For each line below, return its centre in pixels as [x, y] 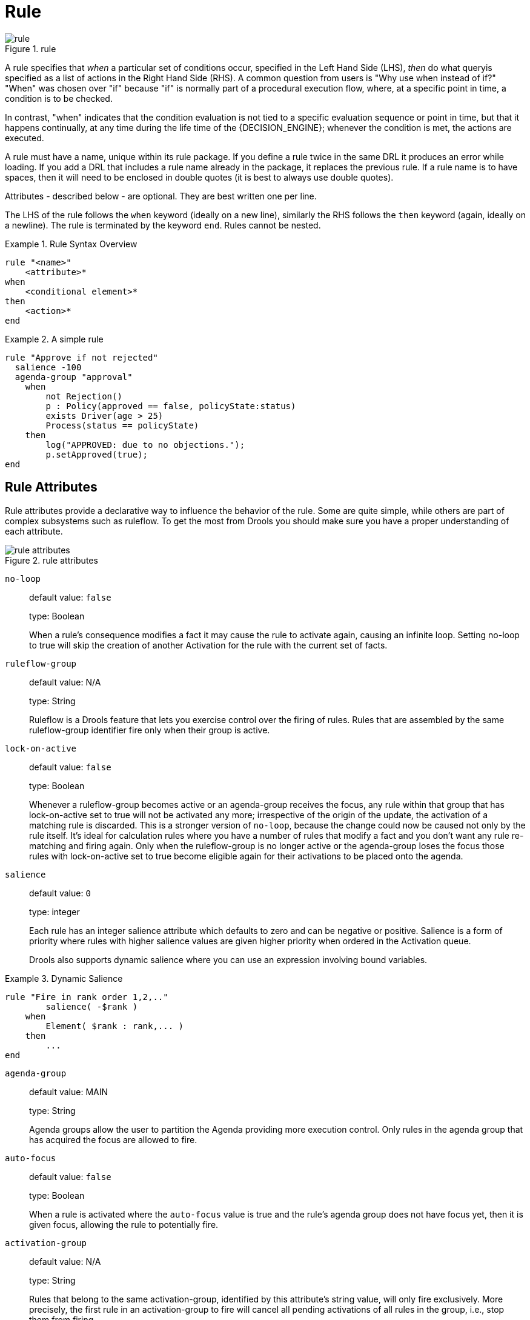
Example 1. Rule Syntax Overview [71, 244]
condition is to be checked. [59, 98]
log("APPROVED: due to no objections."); [145, 445]
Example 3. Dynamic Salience [64, 978]
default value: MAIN [69, 1092]
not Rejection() [84, 396]
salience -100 [48, 367]
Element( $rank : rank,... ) [115, 1026]
